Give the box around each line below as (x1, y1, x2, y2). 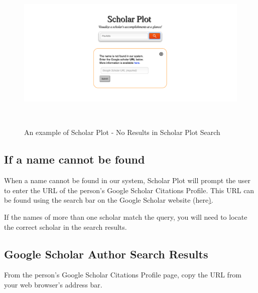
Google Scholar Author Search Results (4, 246, 208, 261)
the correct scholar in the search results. (4, 221, 127, 232)
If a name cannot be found (4, 152, 145, 167)
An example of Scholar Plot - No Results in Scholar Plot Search (24, 127, 220, 137)
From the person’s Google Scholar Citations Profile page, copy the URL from (4, 269, 242, 280)
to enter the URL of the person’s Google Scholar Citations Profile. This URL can (4, 185, 254, 195)
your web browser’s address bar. (4, 279, 102, 289)
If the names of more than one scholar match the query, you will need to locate (4, 211, 247, 222)
